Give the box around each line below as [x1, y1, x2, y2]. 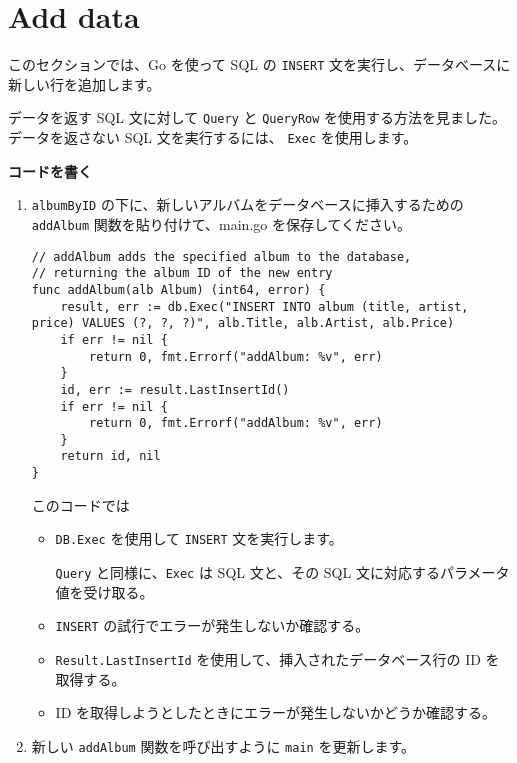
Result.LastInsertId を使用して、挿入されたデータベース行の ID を [55, 648, 500, 669]
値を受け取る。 [55, 581, 154, 602]
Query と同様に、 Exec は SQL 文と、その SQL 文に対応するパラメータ [55, 562, 510, 583]
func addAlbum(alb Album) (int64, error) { [31, 282, 326, 297]
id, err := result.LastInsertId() [60, 382, 290, 397]
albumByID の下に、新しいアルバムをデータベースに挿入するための [31, 194, 464, 215]
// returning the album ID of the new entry [31, 266, 333, 281]
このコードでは [31, 494, 130, 515]
